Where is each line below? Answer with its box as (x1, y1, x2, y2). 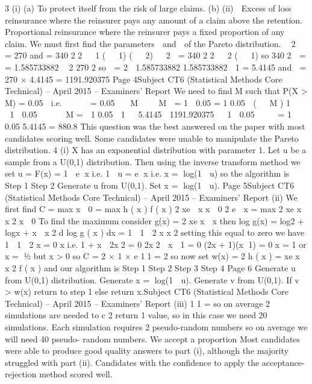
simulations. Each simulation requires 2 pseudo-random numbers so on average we (5, 321, 308, 333)
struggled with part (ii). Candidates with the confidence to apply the (5, 356, 260, 368)
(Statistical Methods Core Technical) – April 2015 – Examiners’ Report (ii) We (5, 190, 298, 203)
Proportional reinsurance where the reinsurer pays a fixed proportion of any (5, 25, 285, 38)
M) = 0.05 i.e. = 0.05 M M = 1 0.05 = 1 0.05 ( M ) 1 (5, 96, 291, 109)
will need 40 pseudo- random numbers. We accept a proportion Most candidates (5, 332, 301, 345)
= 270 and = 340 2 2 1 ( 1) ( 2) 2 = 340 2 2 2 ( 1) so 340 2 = (5, 49, 306, 61)
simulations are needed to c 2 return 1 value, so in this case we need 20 (5, 309, 267, 321)
